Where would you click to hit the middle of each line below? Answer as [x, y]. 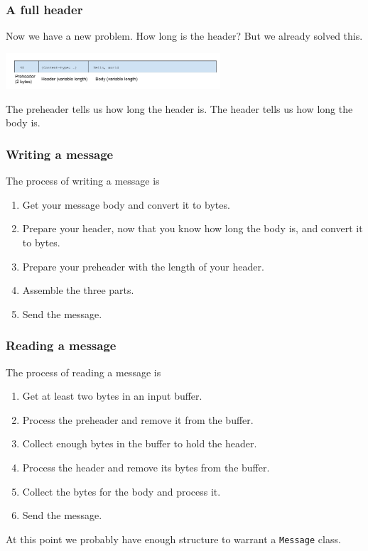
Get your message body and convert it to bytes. [126, 204]
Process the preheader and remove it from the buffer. [138, 419]
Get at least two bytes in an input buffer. [112, 396]
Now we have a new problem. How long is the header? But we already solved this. [184, 36]
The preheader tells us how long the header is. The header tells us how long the [179, 108]
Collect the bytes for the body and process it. [121, 491]
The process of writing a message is [83, 181]
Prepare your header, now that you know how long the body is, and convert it [193, 228]
